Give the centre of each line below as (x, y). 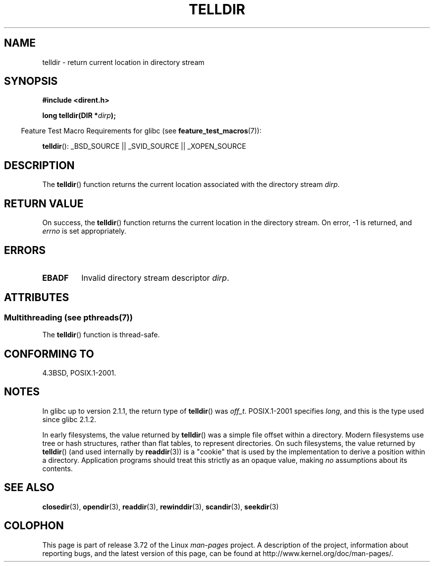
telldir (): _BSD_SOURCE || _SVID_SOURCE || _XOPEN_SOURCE (144, 146)
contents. (57, 468)
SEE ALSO (29, 488)
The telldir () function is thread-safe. (101, 335)
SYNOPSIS (31, 81)
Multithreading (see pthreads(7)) (68, 317)
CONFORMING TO (49, 354)
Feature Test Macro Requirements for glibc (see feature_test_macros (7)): (141, 131)
